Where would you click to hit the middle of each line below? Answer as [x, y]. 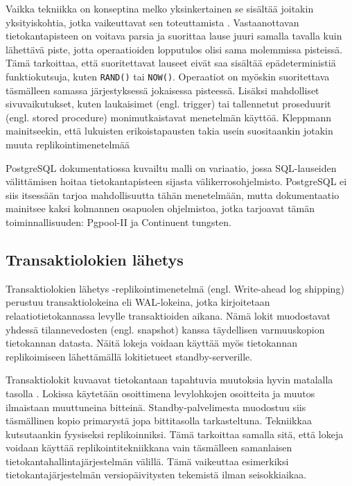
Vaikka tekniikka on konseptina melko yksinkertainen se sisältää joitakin [160, 8]
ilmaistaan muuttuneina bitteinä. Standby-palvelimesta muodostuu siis [156, 407]
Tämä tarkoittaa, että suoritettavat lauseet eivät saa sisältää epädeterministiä [171, 63]
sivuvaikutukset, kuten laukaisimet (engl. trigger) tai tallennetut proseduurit [168, 104]
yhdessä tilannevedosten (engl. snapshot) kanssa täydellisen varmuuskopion [165, 329]
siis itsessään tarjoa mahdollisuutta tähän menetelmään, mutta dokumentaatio [173, 194]
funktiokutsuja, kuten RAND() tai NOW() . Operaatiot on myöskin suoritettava [168, 76]
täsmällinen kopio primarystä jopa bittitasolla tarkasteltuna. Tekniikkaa [159, 420]
